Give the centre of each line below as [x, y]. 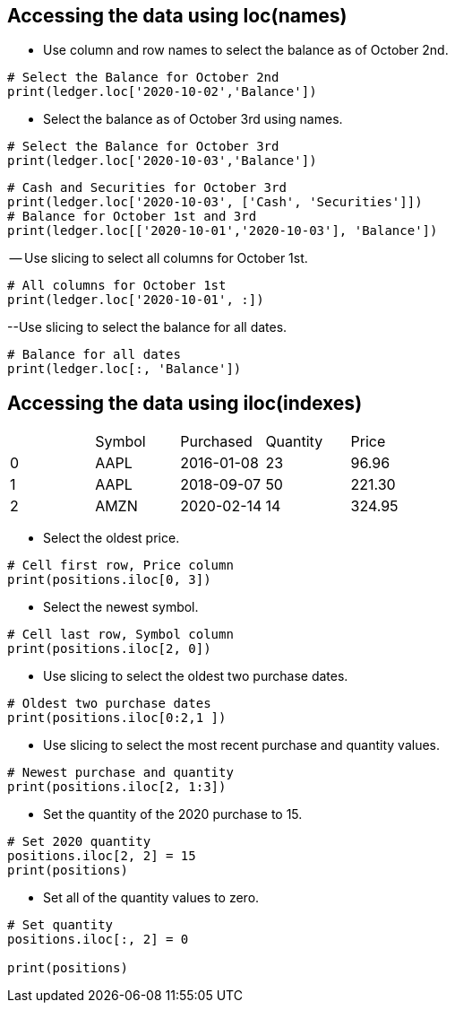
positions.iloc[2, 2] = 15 [102, 856]
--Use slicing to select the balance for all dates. [147, 327]
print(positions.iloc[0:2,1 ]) [117, 718]
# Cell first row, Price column [120, 566]
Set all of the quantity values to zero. [151, 898]
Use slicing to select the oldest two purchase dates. [196, 676]
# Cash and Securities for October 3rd [147, 188]
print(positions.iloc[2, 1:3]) [117, 787]
